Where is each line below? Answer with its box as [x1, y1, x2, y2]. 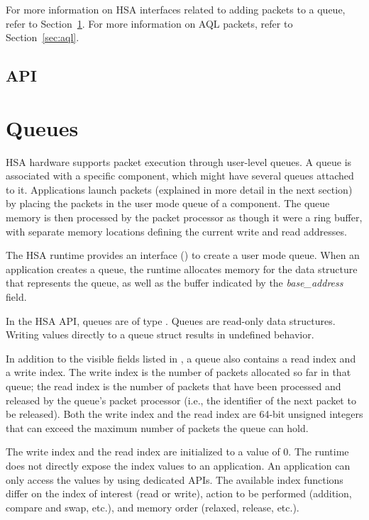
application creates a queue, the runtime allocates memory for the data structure [6, 261, 358, 276]
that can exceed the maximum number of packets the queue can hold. [6, 420, 309, 435]
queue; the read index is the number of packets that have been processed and [6, 379, 341, 393]
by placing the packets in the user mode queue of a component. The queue [6, 196, 330, 211]
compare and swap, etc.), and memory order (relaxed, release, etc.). [6, 499, 299, 514]
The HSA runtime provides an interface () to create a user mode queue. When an [6, 248, 360, 262]
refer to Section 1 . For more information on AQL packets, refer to [6, 16, 293, 31]
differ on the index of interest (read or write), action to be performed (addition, [6, 486, 352, 501]
